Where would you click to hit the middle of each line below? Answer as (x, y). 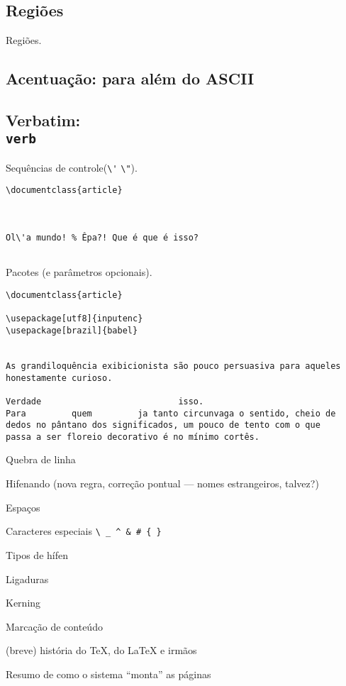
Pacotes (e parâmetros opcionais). (79, 272)
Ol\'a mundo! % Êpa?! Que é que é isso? (102, 238)
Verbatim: (43, 120)
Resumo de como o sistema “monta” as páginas (108, 674)
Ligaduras (27, 579)
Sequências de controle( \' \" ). (72, 167)
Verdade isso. (105, 401)
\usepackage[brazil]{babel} (72, 330)
